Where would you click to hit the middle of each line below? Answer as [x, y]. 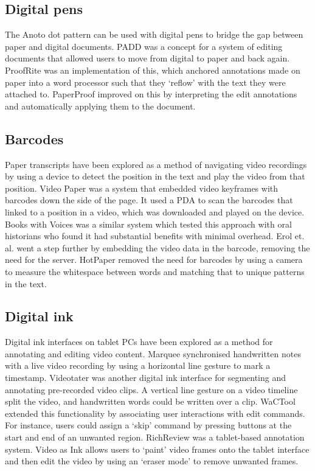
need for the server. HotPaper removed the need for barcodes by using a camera [154, 260]
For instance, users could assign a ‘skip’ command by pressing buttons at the [148, 425]
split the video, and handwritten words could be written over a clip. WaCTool [150, 401]
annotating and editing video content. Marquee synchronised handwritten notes [153, 353]
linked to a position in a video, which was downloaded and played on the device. [155, 211]
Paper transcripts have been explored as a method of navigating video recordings [156, 164]
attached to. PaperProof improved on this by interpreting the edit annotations [151, 94]
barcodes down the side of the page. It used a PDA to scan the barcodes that [149, 200]
